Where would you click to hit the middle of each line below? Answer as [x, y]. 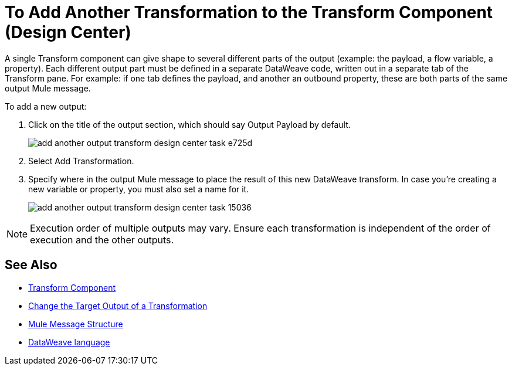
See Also [31, 265]
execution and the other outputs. [102, 240]
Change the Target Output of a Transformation [118, 305]
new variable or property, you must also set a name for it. [139, 189]
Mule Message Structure [76, 324]
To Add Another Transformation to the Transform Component [249, 12]
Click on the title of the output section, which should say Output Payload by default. [189, 124]
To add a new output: [46, 106]
